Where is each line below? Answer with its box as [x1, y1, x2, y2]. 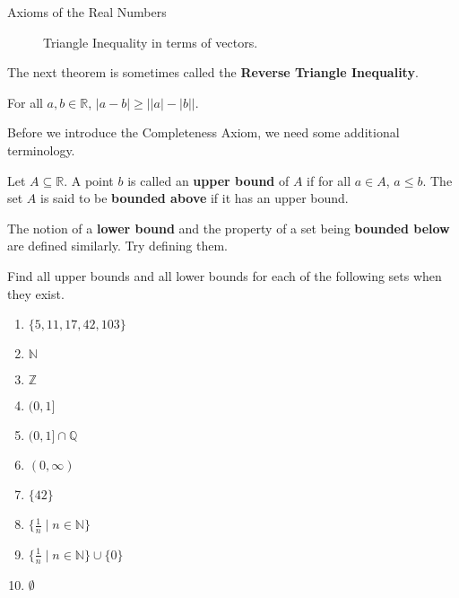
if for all [307, 171, 351, 189]
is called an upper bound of [127, 171, 290, 189]
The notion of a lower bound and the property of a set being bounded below [7, 218, 450, 237]
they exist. [7, 284, 65, 303]
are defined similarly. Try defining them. [7, 236, 229, 255]
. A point [64, 171, 114, 189]
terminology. [7, 140, 75, 159]
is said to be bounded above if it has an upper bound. [40, 189, 349, 207]
